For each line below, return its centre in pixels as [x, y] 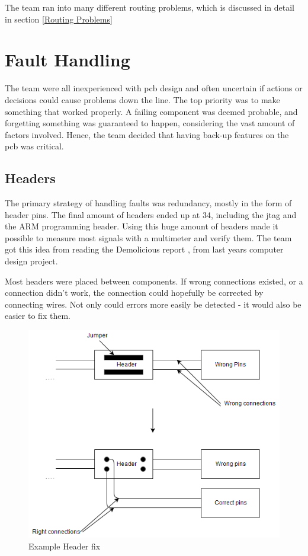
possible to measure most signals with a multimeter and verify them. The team [148, 237]
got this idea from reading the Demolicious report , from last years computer [144, 249]
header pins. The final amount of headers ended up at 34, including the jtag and [151, 214]
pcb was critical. [34, 146]
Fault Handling [68, 60]
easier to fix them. [38, 316]
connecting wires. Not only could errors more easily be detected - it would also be [153, 304]
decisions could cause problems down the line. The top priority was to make [142, 99]
